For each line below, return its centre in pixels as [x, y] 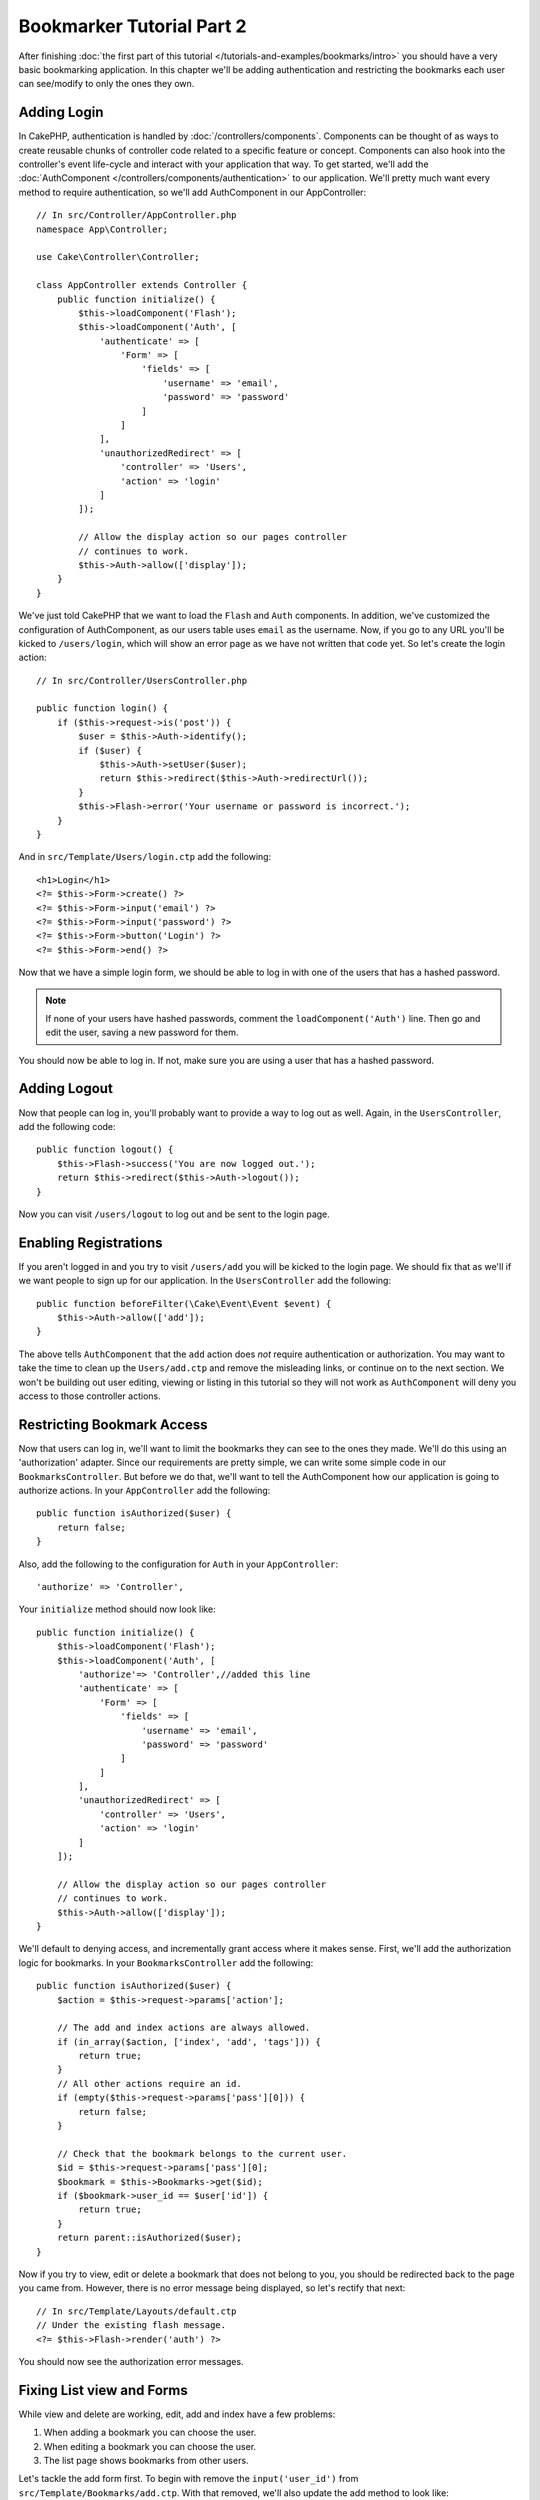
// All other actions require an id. [149, 2083]
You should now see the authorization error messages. [131, 2361]
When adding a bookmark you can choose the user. [150, 2432]
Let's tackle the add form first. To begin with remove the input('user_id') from [188, 2479]
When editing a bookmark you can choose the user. [150, 2446]
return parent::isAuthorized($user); [149, 2238]
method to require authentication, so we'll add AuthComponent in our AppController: [192, 192]
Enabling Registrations [90, 1242]
